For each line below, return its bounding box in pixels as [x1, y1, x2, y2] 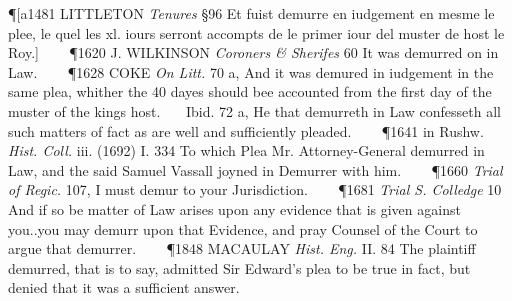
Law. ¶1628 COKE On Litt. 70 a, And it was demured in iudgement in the [8, 61, 494, 82]
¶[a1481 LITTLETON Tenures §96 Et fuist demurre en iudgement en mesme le [8, 3, 495, 23]
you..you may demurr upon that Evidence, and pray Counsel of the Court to [8, 218, 478, 239]
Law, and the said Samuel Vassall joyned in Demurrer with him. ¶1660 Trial [8, 159, 503, 180]
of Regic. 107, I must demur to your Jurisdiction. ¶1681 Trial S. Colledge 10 [8, 179, 502, 200]
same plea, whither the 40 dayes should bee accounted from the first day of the [8, 81, 492, 102]
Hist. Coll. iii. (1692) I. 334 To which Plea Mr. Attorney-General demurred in [8, 140, 485, 161]
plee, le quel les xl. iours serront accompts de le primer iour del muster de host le [8, 22, 505, 43]
